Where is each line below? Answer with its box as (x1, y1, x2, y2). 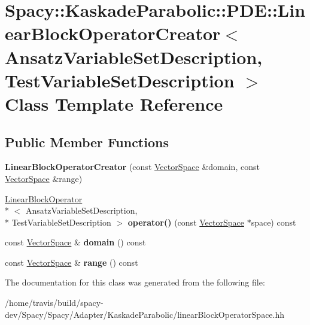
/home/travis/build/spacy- (5, 296, 104, 309)
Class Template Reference (5, 91, 223, 116)
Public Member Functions (5, 132, 169, 151)
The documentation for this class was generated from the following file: (5, 276, 265, 288)
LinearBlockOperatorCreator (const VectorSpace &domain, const (5, 160, 260, 173)
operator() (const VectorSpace (127, 215, 244, 228)
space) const (251, 215, 296, 228)
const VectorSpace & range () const (5, 256, 138, 268)
